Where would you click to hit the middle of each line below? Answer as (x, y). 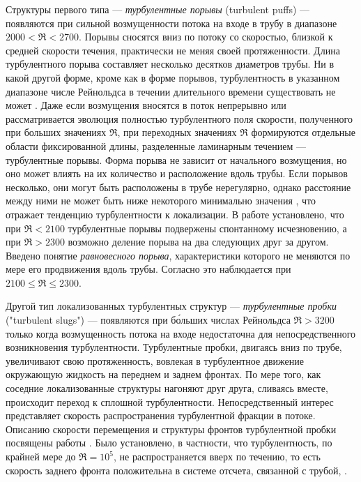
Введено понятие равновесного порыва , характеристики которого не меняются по (178, 255)
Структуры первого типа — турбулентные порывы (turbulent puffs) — (158, 9)
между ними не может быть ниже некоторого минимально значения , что (161, 201)
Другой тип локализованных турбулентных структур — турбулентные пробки (171, 306)
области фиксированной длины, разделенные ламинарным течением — (156, 145)
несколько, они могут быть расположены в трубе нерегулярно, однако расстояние (178, 187)
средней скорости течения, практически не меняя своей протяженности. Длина (173, 50)
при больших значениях (56, 132)
